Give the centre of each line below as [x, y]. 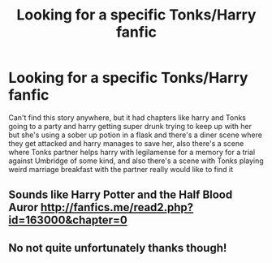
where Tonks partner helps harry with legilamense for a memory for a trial [132, 152]
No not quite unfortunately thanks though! [118, 248]
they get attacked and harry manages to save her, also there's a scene [126, 143]
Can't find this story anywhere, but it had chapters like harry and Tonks [127, 117]
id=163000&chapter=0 [68, 220]
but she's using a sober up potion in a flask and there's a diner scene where [135, 135]
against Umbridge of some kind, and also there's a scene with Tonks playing [136, 161]
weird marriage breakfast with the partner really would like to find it [121, 169]
